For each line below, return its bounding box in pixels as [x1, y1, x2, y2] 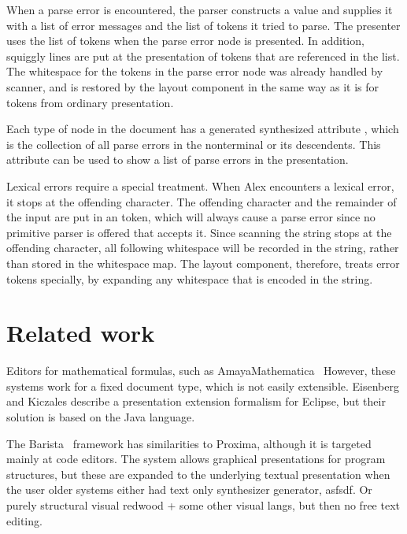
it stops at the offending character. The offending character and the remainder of [6, 193, 397, 210]
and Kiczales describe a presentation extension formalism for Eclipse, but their [6, 393, 386, 410]
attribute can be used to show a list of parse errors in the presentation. [6, 151, 349, 168]
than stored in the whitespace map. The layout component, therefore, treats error [6, 254, 400, 271]
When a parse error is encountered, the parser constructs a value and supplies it [6, 2, 393, 17]
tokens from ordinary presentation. [6, 94, 174, 110]
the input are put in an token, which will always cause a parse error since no [6, 209, 376, 225]
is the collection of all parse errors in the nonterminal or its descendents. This [6, 135, 381, 152]
